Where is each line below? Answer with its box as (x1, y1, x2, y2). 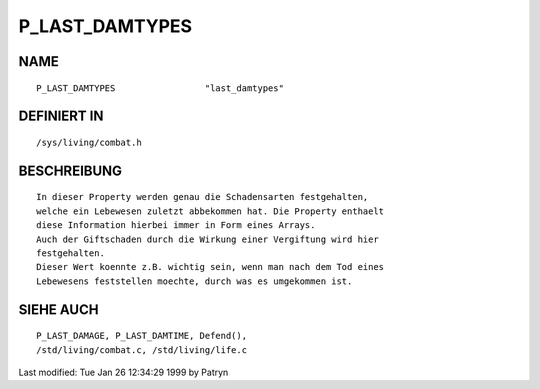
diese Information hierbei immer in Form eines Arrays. (36, 220, 316, 231)
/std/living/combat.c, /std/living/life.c (36, 344, 248, 355)
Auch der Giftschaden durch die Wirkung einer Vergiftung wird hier (36, 233, 379, 245)
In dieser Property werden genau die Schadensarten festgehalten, (36, 191, 369, 203)
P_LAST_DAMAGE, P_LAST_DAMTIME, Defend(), (36, 330, 248, 342)
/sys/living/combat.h (36, 136, 142, 148)
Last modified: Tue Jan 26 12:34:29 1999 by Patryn (18, 366, 229, 378)
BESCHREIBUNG (18, 162, 123, 179)
